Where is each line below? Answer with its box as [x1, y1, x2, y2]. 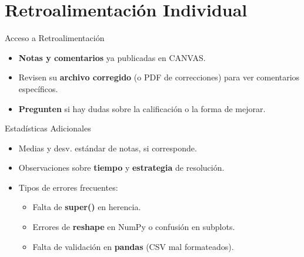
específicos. [18, 82, 58, 94]
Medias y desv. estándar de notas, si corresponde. [18, 141, 197, 154]
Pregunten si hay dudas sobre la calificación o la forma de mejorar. [18, 102, 266, 114]
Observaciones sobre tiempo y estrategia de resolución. [18, 161, 225, 174]
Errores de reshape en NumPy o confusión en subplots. [32, 221, 235, 233]
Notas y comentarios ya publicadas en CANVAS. [18, 51, 206, 63]
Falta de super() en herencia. [32, 201, 141, 213]
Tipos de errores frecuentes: [18, 181, 118, 193]
